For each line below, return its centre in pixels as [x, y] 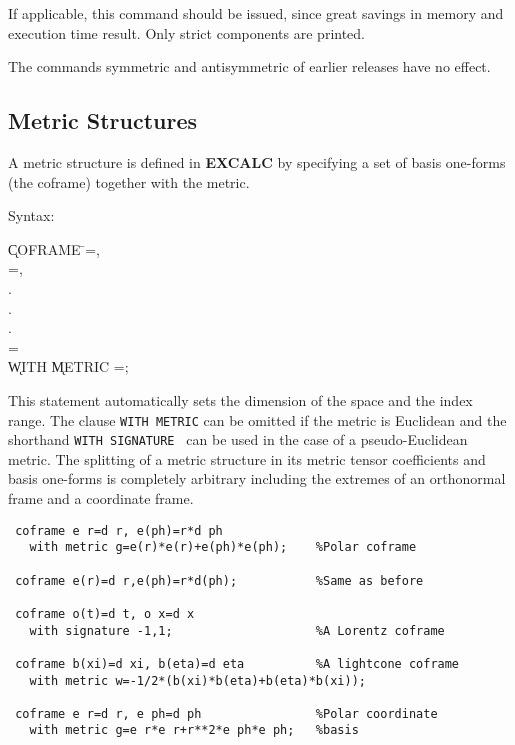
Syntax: [31, 215]
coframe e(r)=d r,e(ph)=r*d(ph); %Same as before [219, 580]
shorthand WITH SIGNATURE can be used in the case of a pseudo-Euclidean [238, 439]
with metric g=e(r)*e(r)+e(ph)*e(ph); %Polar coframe [223, 547]
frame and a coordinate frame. [101, 498]
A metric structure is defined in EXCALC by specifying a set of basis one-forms [257, 161]
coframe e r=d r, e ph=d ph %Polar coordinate [226, 713]
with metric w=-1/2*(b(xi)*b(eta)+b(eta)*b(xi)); [197, 680]
